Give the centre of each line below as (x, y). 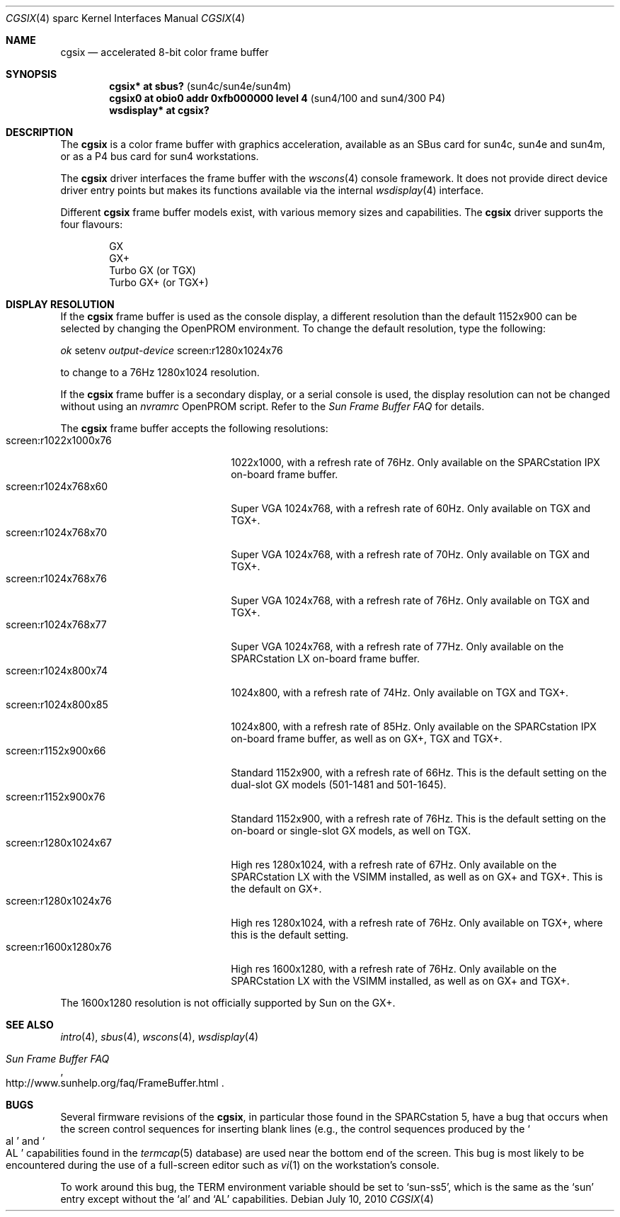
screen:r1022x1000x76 (59, 440)
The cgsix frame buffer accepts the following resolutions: (194, 428)
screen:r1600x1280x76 (59, 947)
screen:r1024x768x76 (56, 578)
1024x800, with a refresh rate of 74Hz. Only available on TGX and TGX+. (400, 692)
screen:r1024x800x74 (57, 670)
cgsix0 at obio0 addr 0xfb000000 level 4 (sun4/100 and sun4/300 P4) (277, 98)
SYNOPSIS (31, 74)
